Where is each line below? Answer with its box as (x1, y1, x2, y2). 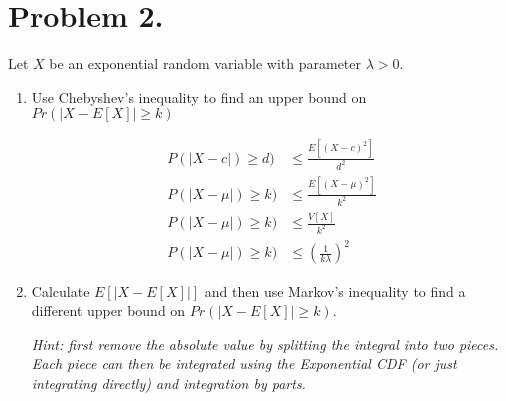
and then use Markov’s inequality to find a (204, 280, 466, 301)
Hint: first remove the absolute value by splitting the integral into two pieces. (31, 333, 499, 354)
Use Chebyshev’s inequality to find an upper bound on (31, 86, 367, 107)
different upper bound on (31, 300, 186, 321)
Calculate (31, 280, 90, 301)
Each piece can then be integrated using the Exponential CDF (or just (31, 353, 457, 374)
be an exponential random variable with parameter (49, 53, 362, 74)
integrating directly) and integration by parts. (31, 372, 306, 393)
